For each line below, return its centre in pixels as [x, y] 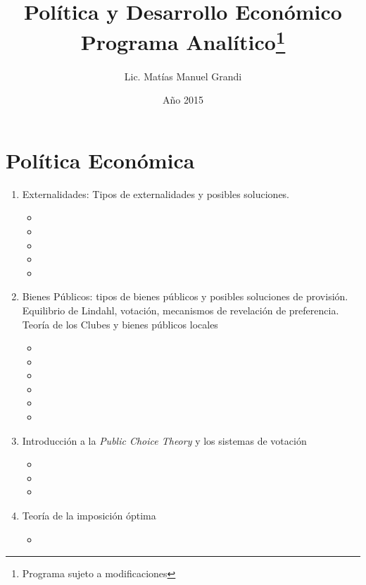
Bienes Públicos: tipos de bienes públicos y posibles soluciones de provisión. [185, 296]
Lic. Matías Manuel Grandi [183, 76]
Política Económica [100, 160]
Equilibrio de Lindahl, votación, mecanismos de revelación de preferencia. [181, 310]
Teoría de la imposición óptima [89, 516]
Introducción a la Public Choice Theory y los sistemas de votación [164, 440]
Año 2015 [183, 100]
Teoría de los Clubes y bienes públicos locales [120, 324]
